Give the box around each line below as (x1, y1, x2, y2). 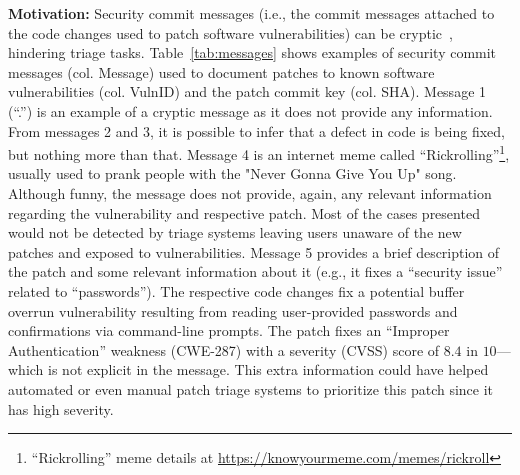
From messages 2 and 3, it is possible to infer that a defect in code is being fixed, (8, 120, 505, 141)
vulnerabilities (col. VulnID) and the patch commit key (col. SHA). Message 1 (8, 81, 487, 102)
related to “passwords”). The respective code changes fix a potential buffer (8, 280, 465, 301)
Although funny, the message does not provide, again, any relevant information (8, 183, 492, 203)
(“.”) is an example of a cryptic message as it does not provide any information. (8, 100, 493, 121)
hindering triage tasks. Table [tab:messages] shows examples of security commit (8, 42, 497, 63)
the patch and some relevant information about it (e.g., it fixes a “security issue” (8, 261, 503, 282)
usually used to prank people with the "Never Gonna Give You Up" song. (8, 163, 457, 184)
